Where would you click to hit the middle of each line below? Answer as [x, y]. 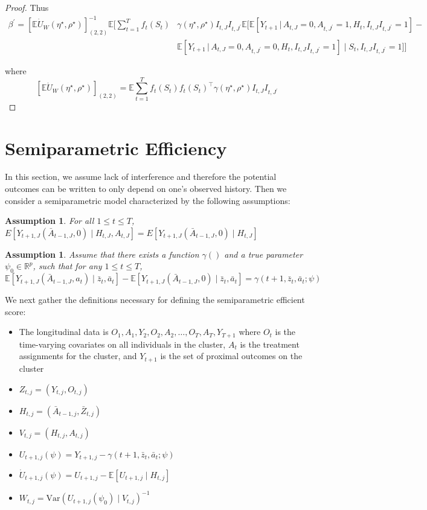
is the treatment [270, 344]
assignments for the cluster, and [78, 356]
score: [15, 311]
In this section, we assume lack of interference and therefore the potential [141, 177]
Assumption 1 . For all [50, 221]
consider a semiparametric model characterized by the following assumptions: [148, 200]
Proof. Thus [27, 7]
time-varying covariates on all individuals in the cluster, [122, 344]
